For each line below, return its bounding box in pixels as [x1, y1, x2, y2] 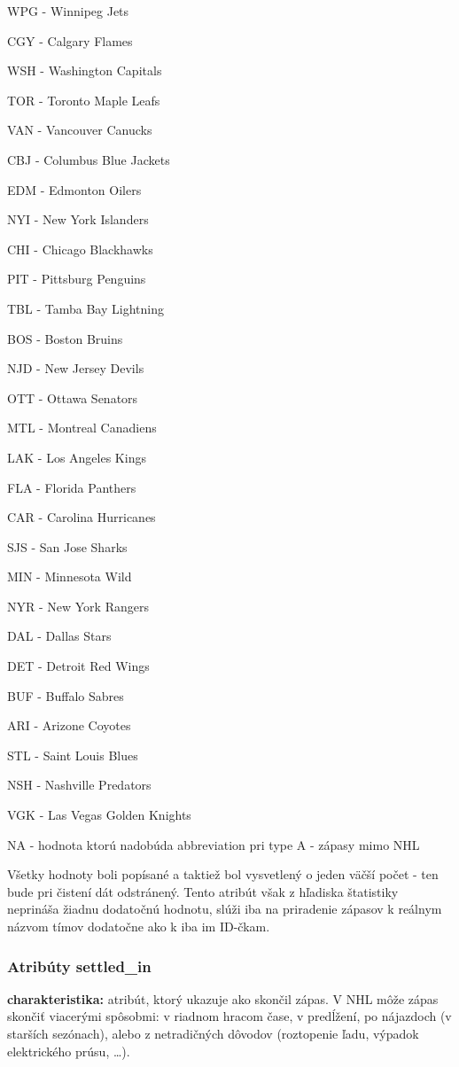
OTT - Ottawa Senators [7, 388, 138, 407]
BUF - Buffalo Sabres [7, 686, 124, 705]
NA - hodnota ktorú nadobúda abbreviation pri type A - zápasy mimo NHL [7, 835, 420, 853]
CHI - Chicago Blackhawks [7, 239, 153, 258]
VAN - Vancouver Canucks [7, 121, 152, 139]
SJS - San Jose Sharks [7, 537, 128, 556]
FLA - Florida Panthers [7, 478, 136, 496]
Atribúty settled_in [7, 954, 152, 977]
